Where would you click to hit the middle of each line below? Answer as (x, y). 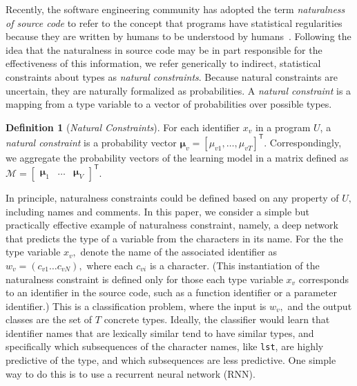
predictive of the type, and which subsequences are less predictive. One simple (171, 360)
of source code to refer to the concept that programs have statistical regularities (174, 22)
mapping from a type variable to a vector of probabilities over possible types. (169, 104)
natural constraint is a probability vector (91, 142)
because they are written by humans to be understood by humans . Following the (178, 36)
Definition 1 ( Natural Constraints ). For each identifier (123, 127)
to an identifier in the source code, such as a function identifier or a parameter (171, 292)
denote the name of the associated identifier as (179, 252)
